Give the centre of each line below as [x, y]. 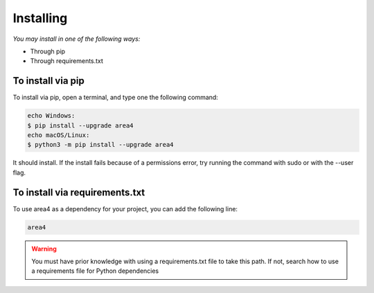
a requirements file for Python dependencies [95, 271]
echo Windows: [51, 116]
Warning [44, 249]
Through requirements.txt [67, 61]
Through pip [48, 51]
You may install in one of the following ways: [77, 39]
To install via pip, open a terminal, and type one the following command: [115, 98]
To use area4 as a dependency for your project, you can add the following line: [125, 208]
